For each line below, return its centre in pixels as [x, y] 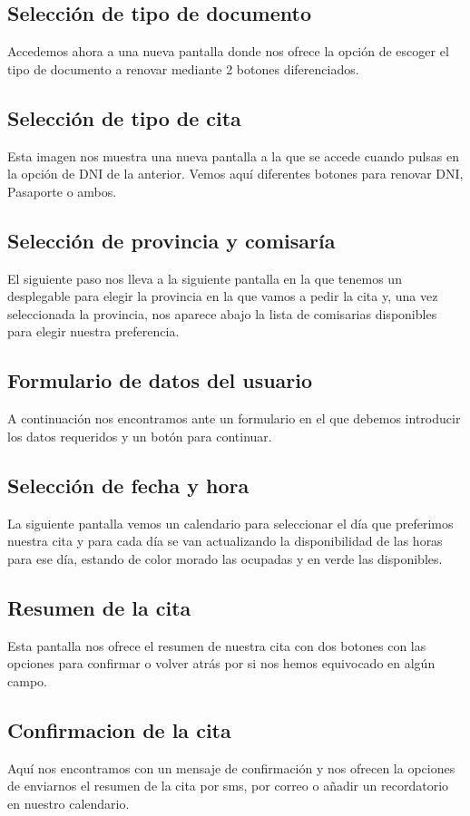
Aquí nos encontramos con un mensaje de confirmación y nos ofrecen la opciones [231, 767]
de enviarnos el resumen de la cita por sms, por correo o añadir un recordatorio [228, 786]
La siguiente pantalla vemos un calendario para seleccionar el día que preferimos [230, 523]
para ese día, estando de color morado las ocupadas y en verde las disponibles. [225, 558]
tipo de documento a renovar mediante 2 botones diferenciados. [183, 68]
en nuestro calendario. [69, 803]
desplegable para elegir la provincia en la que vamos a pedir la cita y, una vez [223, 296]
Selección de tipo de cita [124, 117]
